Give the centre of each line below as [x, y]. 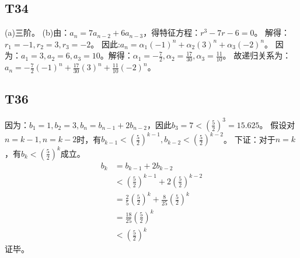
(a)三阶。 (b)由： [37, 32]
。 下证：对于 [249, 139]
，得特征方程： [172, 32]
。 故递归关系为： [257, 55]
